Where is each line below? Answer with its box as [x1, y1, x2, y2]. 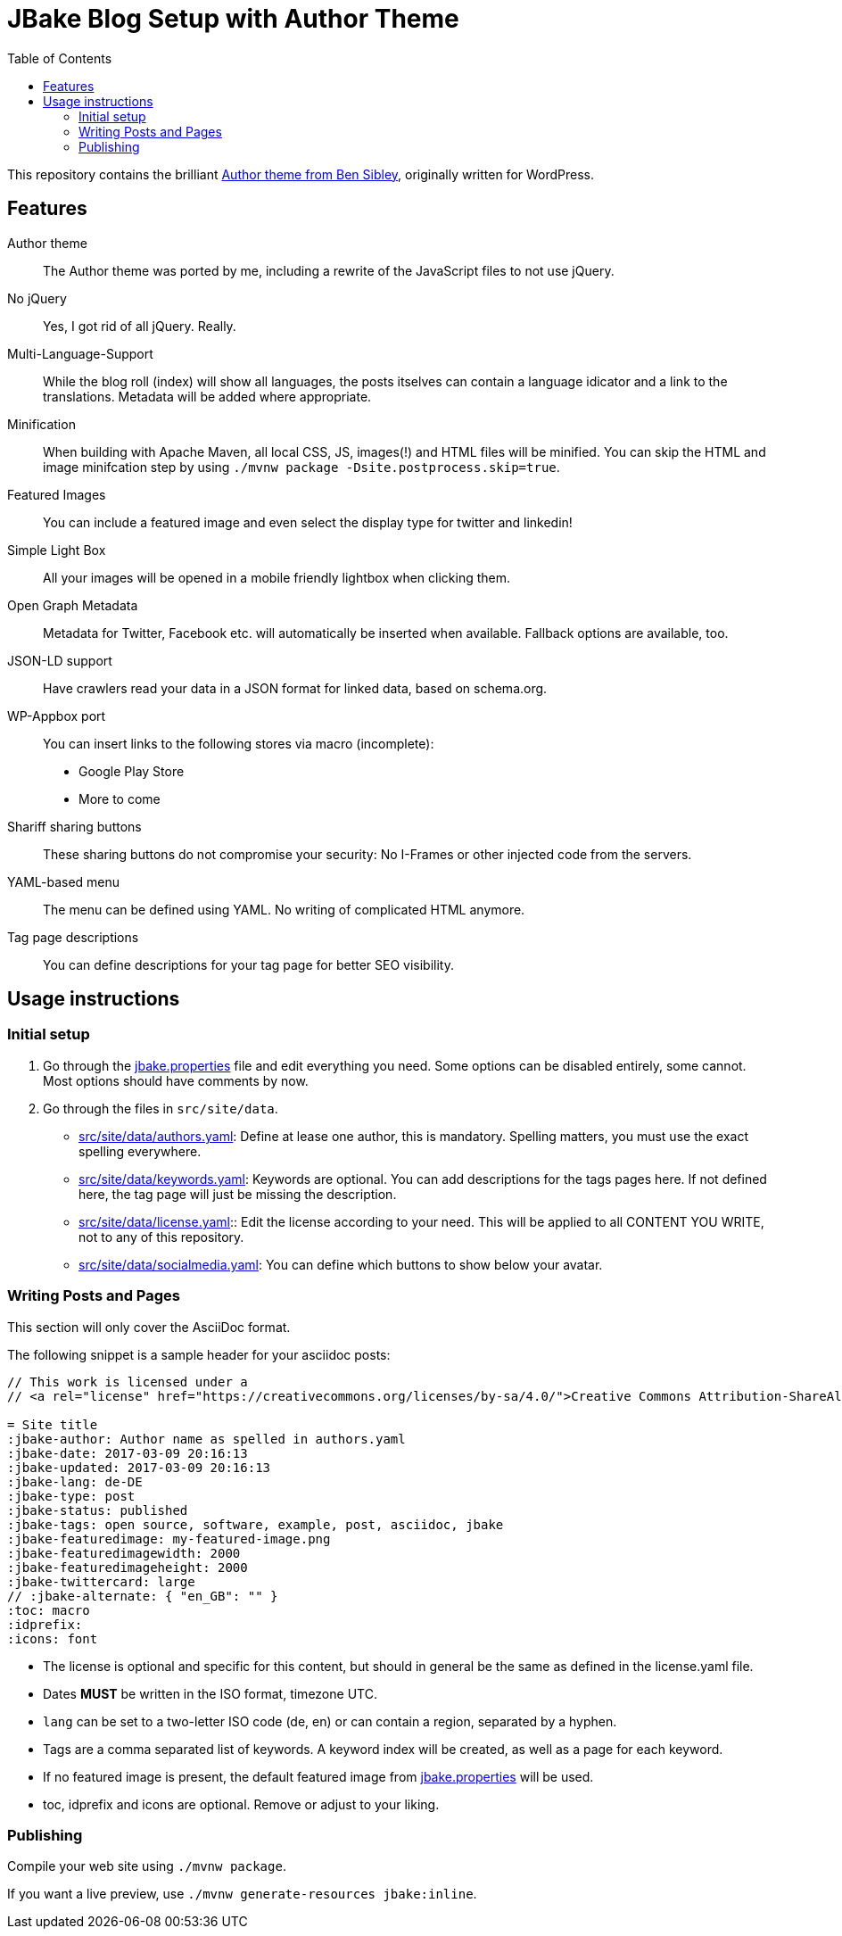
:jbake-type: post [7, 1488, 136, 1503]
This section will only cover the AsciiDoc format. [7, 1319, 291, 1335]
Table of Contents [7, 50, 112, 66]
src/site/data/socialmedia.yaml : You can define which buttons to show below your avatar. [78, 1256, 603, 1272]
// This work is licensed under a [7, 1374, 248, 1389]
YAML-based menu [7, 873, 120, 889]
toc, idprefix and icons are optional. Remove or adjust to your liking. [43, 1796, 440, 1812]
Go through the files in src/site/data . [43, 1100, 278, 1116]
